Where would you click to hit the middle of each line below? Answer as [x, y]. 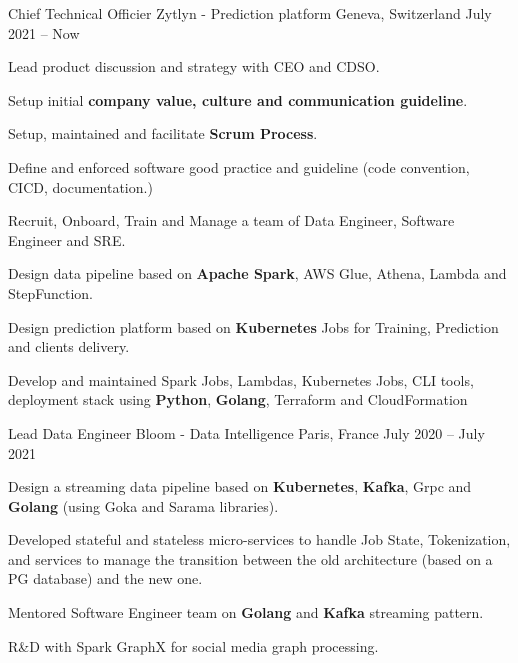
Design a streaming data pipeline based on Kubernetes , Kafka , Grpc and [240, 486]
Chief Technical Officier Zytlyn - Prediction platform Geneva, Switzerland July [250, 13]
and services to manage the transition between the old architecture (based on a [250, 558]
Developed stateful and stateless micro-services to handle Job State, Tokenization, [259, 539]
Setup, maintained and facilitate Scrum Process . [163, 133]
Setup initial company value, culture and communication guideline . [238, 99]
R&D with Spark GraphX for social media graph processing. [193, 645]
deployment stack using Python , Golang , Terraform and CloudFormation [238, 399]
